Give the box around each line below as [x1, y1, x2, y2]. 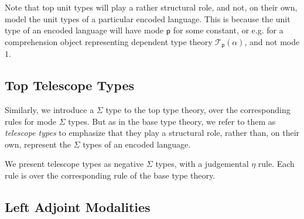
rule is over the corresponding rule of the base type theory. [5, 169, 216, 181]
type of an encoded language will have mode [5, 24, 164, 36]
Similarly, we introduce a [5, 104, 94, 116]
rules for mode [5, 115, 57, 127]
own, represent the [5, 138, 71, 150]
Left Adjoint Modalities [5, 197, 151, 215]
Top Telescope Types [5, 76, 135, 94]
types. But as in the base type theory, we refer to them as [68, 115, 276, 127]
